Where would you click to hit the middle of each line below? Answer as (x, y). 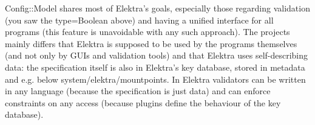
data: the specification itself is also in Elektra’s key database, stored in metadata (155, 67)
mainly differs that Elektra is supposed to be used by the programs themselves (151, 43)
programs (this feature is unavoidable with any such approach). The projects (147, 32)
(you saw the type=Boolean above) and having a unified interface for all (139, 20)
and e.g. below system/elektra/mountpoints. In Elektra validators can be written (155, 79)
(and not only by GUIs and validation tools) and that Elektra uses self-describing (157, 55)
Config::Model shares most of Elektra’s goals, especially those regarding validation (157, 8)
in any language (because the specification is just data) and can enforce (138, 91)
